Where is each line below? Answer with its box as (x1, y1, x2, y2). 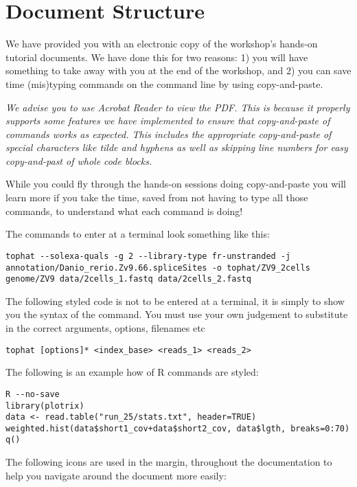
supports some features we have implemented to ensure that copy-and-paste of (5, 113, 330, 128)
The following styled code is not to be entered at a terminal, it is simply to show (5, 293, 345, 308)
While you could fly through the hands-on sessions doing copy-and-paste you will (5, 177, 346, 191)
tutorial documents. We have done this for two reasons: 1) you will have (5, 49, 308, 64)
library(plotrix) (5, 400, 84, 411)
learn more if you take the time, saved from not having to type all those (5, 190, 308, 205)
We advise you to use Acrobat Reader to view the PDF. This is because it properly (5, 100, 350, 114)
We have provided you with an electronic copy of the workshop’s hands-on (5, 36, 318, 51)
